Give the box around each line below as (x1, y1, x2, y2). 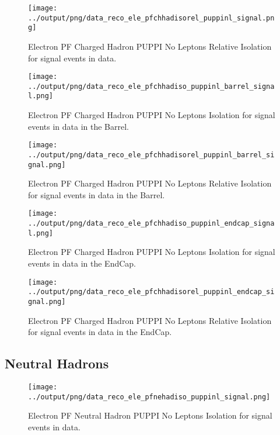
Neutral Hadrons (5, 354, 109, 372)
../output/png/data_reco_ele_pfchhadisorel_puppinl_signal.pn (28, 13, 275, 22)
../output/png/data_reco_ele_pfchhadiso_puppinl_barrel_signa (28, 82, 275, 91)
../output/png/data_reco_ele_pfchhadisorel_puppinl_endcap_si (28, 288, 275, 296)
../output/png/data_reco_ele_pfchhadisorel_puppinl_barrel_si (28, 150, 275, 159)
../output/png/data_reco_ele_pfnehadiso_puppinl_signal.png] (28, 392, 271, 401)
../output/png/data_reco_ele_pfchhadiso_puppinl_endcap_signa (28, 219, 275, 228)
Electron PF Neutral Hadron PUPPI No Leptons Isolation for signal (28, 409, 272, 422)
